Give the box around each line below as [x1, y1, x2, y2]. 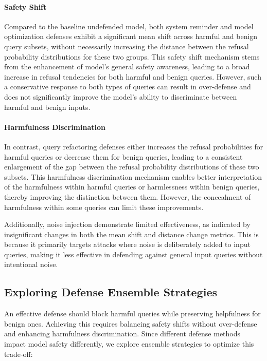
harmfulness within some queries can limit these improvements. [4, 201, 204, 212]
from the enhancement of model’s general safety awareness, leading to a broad [4, 61, 250, 72]
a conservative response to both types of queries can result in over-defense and [4, 81, 251, 92]
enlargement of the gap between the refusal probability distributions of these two [4, 161, 259, 172]
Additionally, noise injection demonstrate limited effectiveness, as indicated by [4, 219, 251, 230]
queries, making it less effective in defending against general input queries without [4, 249, 263, 259]
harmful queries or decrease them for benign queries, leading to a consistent [4, 151, 243, 162]
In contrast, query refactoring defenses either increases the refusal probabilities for [4, 141, 263, 151]
